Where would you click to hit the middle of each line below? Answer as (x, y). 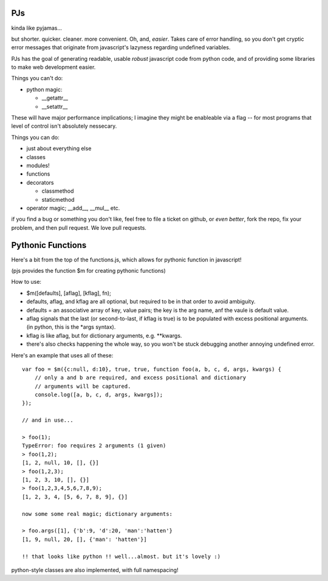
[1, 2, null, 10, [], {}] (61, 463)
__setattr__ (55, 106)
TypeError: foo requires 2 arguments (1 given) (94, 446)
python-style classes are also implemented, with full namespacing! (95, 570)
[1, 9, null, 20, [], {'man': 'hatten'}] (84, 539)
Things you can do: (36, 137)
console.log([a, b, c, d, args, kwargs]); (99, 395)
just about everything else (59, 148)
